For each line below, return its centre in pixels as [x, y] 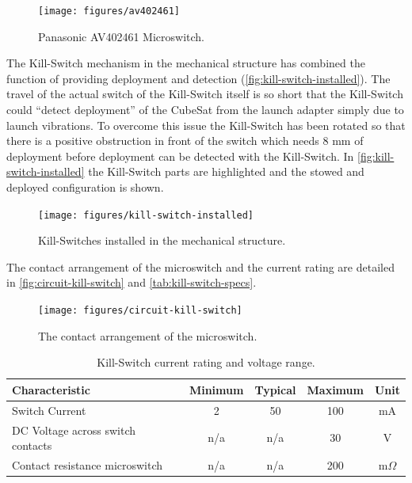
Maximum [335, 389]
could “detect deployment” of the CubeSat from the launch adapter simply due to [205, 110]
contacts [32, 445]
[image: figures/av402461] [109, 11]
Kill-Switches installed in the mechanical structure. [162, 240]
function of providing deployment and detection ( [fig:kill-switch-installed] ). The [198, 78]
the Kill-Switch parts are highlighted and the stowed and [226, 171]
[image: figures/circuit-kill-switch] [140, 311]
